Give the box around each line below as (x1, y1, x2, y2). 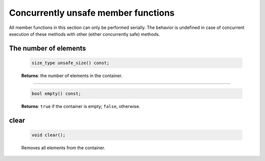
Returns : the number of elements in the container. (21, 73, 123, 79)
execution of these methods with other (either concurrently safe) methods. (9, 31, 160, 37)
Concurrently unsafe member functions (9, 7, 175, 18)
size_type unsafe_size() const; (31, 60, 110, 66)
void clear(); (31, 132, 66, 137)
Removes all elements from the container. (21, 145, 106, 151)
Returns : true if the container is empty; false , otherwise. (21, 103, 140, 109)
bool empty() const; (31, 91, 81, 96)
